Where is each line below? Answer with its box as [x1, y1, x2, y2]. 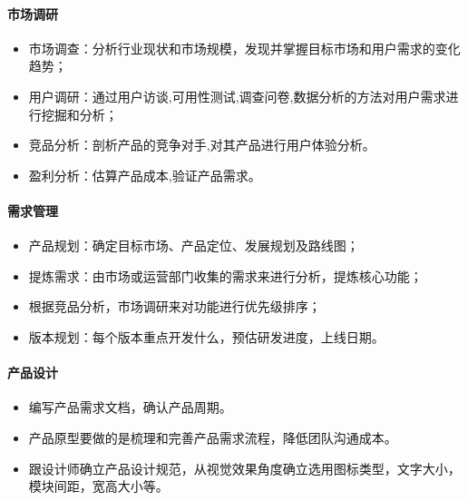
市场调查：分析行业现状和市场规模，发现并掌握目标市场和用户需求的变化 [28, 38, 461, 57]
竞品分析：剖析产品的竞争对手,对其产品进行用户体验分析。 [28, 135, 375, 154]
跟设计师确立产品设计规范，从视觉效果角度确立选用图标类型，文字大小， [28, 458, 461, 477]
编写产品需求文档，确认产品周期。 [28, 398, 232, 417]
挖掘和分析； [41, 104, 118, 123]
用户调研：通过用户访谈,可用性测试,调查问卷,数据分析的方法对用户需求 [28, 86, 446, 105]
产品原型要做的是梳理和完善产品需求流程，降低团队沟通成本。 [28, 427, 397, 447]
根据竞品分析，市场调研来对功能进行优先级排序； [28, 297, 321, 316]
